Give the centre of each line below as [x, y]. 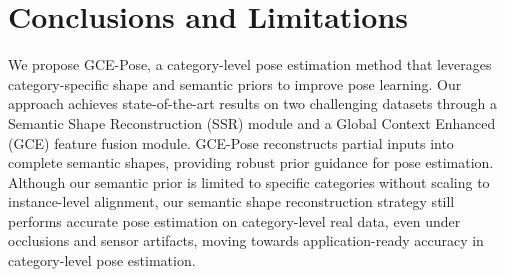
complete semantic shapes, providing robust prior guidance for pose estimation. [251, 162]
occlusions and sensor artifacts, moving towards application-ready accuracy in [246, 240]
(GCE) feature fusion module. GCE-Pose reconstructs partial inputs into [231, 142]
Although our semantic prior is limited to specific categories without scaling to [249, 181]
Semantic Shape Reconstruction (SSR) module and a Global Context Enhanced [252, 122]
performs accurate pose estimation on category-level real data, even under [234, 220]
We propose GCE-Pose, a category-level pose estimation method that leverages [250, 64]
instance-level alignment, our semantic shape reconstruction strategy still [231, 201]
